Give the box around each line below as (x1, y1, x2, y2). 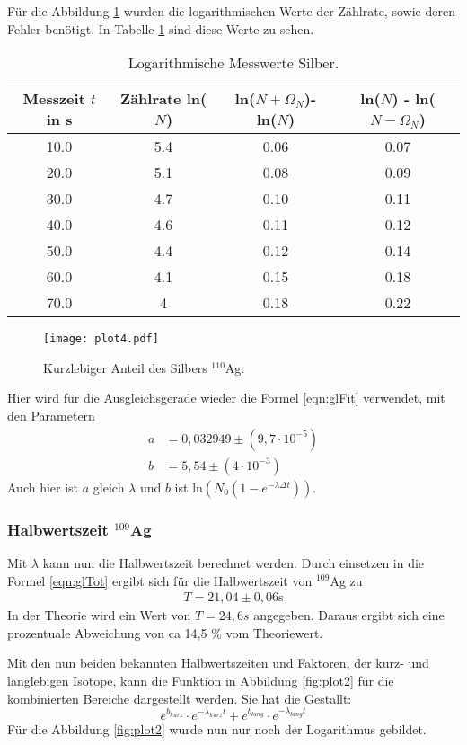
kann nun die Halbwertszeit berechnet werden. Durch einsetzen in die (42, 553, 425, 572)
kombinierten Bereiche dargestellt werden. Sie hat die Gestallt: (7, 688, 352, 707)
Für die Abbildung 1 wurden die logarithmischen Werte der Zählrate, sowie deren (7, 2, 455, 20)
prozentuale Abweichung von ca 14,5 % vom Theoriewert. (7, 623, 323, 642)
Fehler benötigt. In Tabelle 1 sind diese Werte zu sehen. (7, 19, 314, 38)
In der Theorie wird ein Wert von (7, 606, 191, 625)
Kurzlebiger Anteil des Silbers (43, 358, 207, 377)
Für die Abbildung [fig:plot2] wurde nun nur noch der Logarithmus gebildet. (7, 719, 427, 738)
